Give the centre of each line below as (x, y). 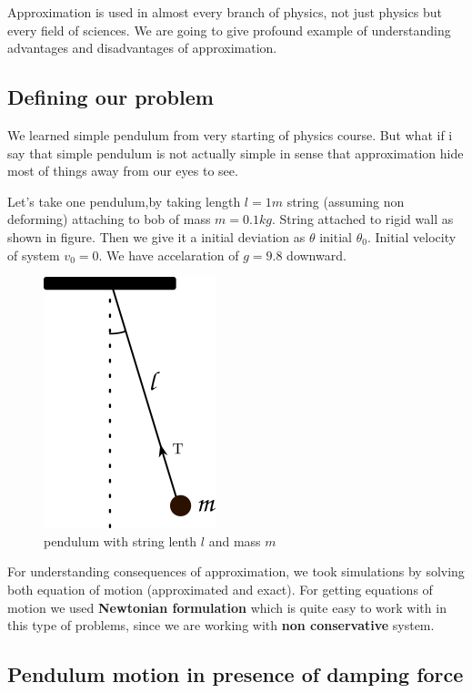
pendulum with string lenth (121, 540)
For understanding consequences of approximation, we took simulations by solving (236, 571)
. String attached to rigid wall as (362, 219)
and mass (235, 540)
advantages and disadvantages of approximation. (142, 48)
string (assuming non (346, 201)
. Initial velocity (412, 236)
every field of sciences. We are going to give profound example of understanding (229, 30)
